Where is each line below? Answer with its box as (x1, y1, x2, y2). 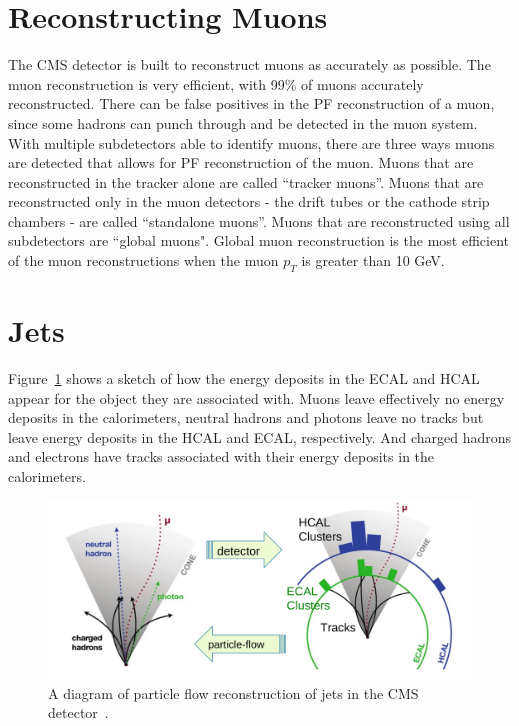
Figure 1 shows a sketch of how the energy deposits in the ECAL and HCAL (8, 367, 480, 388)
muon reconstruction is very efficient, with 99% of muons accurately (8, 73, 424, 94)
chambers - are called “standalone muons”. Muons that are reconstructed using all (8, 210, 510, 231)
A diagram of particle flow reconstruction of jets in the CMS (48, 682, 419, 703)
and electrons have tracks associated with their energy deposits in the (8, 446, 435, 467)
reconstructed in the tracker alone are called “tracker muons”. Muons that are (8, 171, 484, 192)
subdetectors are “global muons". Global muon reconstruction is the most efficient (8, 230, 509, 251)
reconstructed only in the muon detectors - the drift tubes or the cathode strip (8, 191, 490, 212)
